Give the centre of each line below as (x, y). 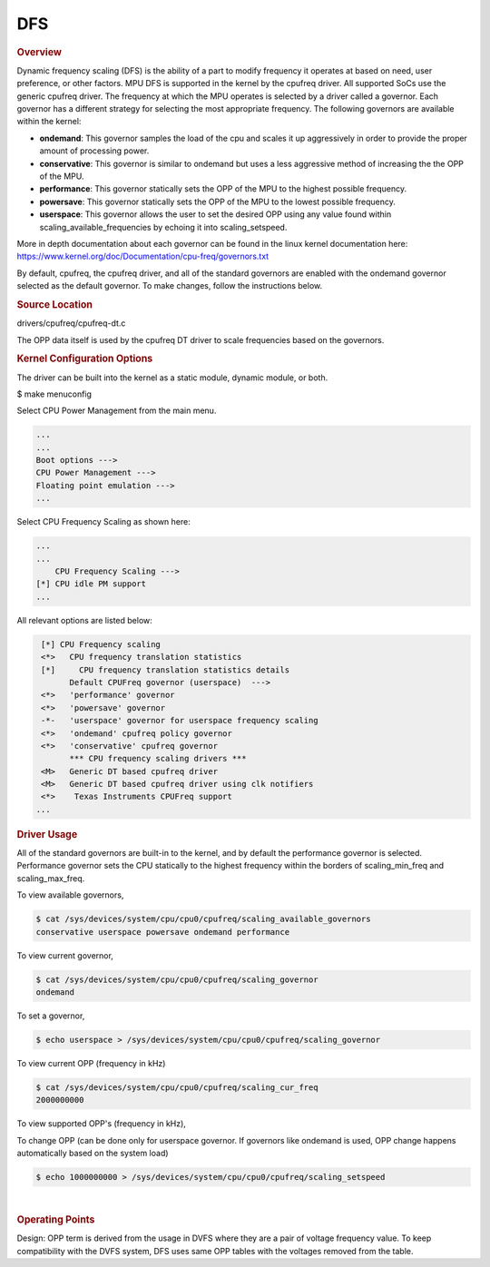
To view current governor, (65, 955)
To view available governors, (70, 895)
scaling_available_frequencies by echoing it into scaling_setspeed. (163, 227)
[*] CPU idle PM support (91, 584)
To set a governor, (51, 1016)
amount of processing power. (94, 151)
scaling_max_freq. (51, 878)
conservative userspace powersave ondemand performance (163, 932)
